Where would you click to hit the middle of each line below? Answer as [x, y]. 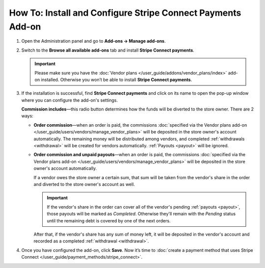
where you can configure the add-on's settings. [69, 100]
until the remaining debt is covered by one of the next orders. [109, 220]
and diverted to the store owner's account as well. [84, 184]
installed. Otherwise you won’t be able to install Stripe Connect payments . [117, 80]
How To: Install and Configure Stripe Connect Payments [125, 13]
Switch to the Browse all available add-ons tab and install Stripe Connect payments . [108, 50]
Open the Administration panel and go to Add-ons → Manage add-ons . [93, 41]
